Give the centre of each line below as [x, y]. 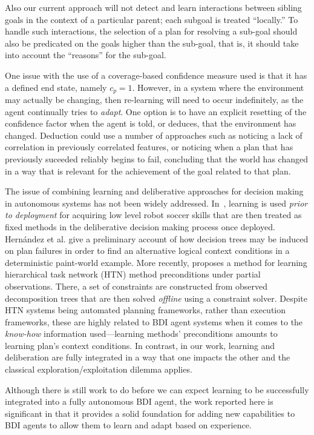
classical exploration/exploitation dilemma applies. [99, 369]
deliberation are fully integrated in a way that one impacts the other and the [148, 357]
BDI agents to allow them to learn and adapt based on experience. [128, 425]
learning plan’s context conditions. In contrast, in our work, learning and [140, 345]
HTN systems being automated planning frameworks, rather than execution [146, 310]
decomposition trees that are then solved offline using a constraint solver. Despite [156, 298]
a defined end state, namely [56, 87]
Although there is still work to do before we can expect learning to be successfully [157, 389]
